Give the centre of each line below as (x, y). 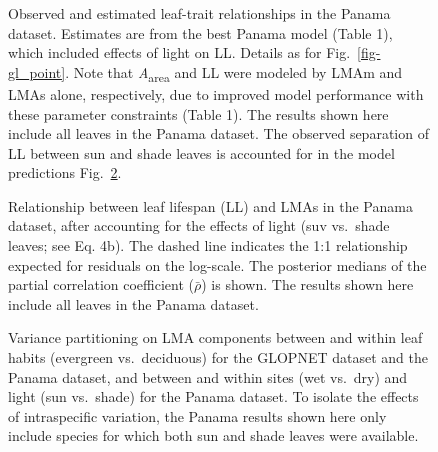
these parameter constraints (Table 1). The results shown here (198, 113)
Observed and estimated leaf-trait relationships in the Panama (199, 13)
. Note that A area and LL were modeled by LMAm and (234, 73)
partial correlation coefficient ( (101, 284)
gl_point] (37, 71)
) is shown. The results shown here (307, 284)
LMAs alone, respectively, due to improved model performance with (216, 93)
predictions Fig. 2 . (65, 172)
